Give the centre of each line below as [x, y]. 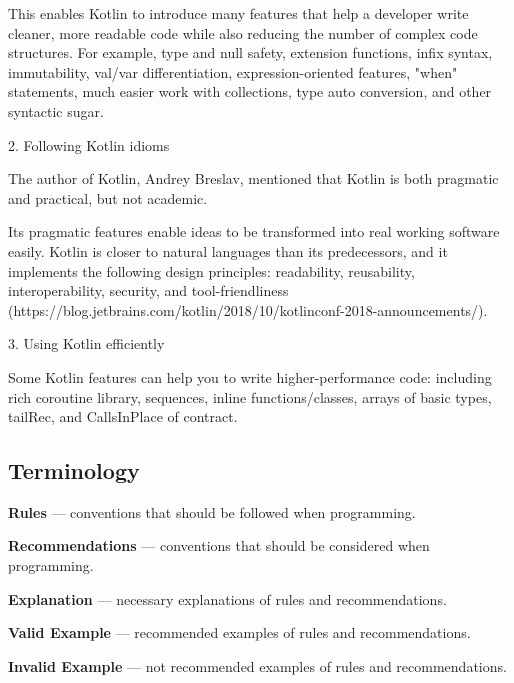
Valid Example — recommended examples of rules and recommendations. [239, 632]
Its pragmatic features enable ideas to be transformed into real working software [254, 231]
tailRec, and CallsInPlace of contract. [123, 416]
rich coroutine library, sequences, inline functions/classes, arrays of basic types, [250, 396]
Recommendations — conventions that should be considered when [219, 545]
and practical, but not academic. [108, 197]
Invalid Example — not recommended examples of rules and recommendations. [257, 665]
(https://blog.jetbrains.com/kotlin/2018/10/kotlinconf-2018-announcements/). [248, 309]
